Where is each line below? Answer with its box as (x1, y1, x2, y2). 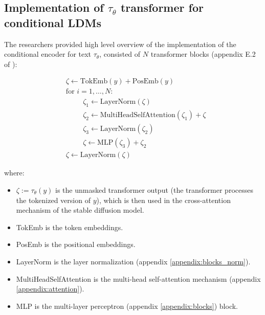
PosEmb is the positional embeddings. (16, 239, 136, 250)
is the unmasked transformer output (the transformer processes (55, 184, 253, 195)
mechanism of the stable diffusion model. (16, 205, 144, 215)
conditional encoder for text (4, 49, 92, 59)
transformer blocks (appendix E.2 (150, 49, 256, 59)
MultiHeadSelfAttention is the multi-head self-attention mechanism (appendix (16, 273, 261, 284)
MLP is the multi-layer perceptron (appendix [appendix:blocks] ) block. (16, 300, 238, 311)
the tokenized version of (16, 194, 91, 205)
